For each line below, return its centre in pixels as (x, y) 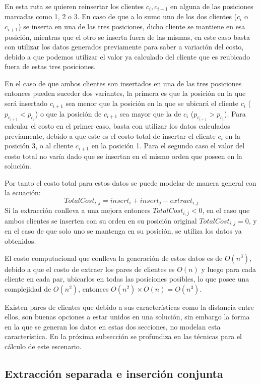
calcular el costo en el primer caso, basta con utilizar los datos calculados (117, 125)
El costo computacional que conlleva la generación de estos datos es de (114, 258)
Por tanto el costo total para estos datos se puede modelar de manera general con (130, 182)
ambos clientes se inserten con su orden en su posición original (101, 220)
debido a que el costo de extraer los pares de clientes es (90, 269)
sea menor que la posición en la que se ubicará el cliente (152, 103)
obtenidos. (20, 240)
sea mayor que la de (150, 113)
